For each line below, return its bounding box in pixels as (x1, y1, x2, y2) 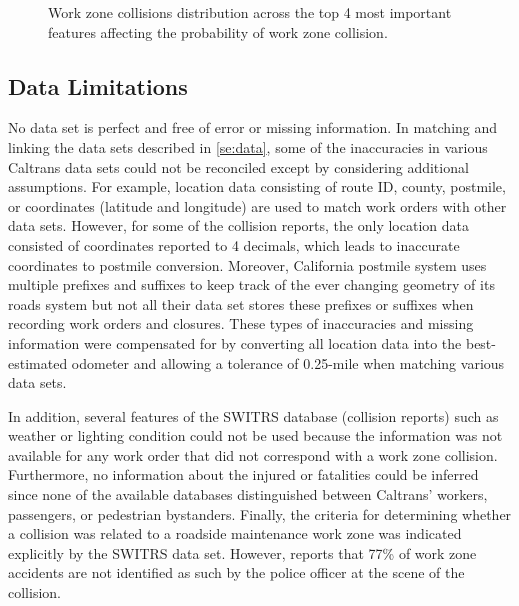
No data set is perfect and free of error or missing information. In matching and (8, 117, 498, 138)
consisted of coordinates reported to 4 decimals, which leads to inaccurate (8, 234, 460, 255)
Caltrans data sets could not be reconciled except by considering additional (8, 156, 469, 177)
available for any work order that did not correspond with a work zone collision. (8, 444, 498, 465)
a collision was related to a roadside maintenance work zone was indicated (8, 523, 462, 544)
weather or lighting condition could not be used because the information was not (8, 425, 503, 446)
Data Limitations (8, 70, 188, 101)
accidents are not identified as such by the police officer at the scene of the (8, 562, 465, 583)
